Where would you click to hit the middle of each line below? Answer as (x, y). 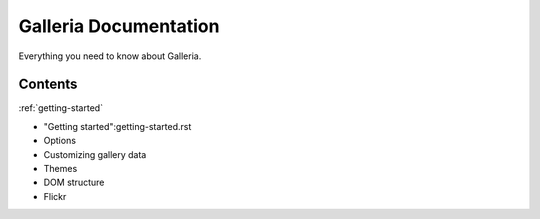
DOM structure (74, 182)
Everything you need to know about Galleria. (110, 56)
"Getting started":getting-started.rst (117, 126)
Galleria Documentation (119, 26)
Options (60, 141)
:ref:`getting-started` (61, 108)
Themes (60, 169)
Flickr (55, 196)
